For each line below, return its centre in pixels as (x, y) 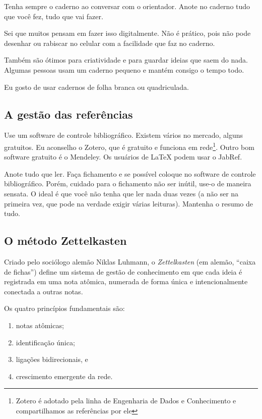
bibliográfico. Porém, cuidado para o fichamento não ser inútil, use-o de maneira (128, 184)
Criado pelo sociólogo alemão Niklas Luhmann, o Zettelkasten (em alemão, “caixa (130, 261)
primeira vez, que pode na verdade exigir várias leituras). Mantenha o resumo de (129, 203)
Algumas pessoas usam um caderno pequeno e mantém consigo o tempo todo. (124, 69)
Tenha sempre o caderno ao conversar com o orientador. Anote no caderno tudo (127, 6)
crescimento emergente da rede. (64, 376)
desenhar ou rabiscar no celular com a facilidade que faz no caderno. (110, 43)
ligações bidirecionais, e (52, 359)
